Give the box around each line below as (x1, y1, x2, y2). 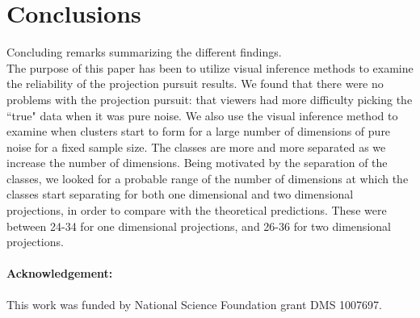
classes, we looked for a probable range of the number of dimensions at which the (6, 169, 409, 186)
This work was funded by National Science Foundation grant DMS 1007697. (6, 295, 382, 312)
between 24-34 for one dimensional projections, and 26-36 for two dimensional (6, 217, 391, 234)
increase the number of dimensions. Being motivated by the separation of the (6, 154, 388, 171)
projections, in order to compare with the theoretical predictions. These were (6, 202, 387, 219)
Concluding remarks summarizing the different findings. (6, 44, 282, 61)
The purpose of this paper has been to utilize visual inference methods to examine (6, 59, 414, 76)
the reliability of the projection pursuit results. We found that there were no (6, 75, 384, 92)
